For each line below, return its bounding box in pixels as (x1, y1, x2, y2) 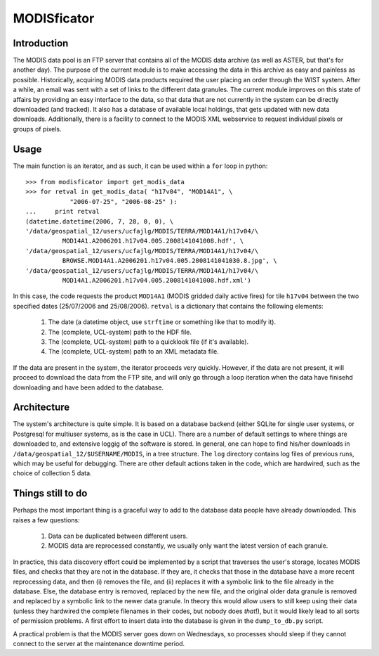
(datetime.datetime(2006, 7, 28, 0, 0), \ (25, 217, 174, 225)
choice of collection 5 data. (13, 469, 92, 477)
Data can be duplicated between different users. (48, 532, 188, 541)
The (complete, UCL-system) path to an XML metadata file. (48, 347, 219, 356)
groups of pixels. (13, 124, 62, 133)
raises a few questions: (13, 515, 80, 524)
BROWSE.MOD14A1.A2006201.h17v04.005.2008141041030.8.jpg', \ (62, 257, 277, 265)
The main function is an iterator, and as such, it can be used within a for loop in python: (13, 162, 268, 170)
